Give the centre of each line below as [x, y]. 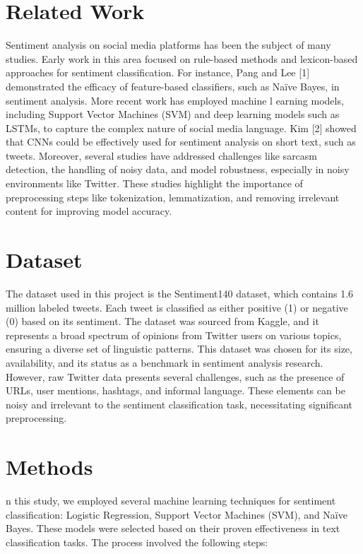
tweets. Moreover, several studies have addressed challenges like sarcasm [162, 155]
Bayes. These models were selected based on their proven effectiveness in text [173, 528]
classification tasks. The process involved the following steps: [137, 542]
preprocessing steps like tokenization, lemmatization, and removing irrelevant [173, 197]
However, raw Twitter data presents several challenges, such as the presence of [175, 376]
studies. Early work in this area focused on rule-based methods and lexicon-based [182, 58]
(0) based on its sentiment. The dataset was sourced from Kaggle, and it [162, 321]
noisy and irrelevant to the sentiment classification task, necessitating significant [179, 404]
